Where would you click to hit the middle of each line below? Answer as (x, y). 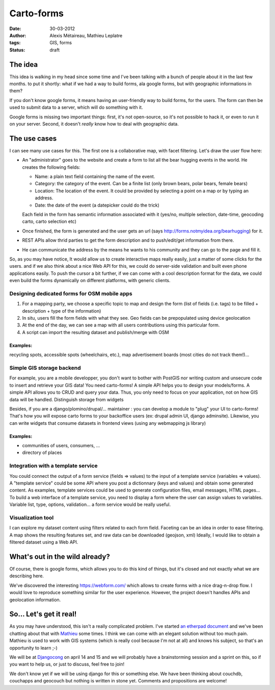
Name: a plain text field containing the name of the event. (95, 176)
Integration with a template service (53, 466)
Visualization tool (32, 518)
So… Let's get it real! (43, 614)
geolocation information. (35, 600)
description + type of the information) (62, 311)
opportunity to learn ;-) (34, 648)
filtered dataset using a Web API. (44, 542)
